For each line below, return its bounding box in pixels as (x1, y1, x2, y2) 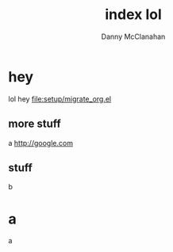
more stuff (8, 117, 61, 131)
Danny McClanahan (101, 32, 166, 41)
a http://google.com (8, 138, 74, 147)
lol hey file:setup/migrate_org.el (8, 94, 112, 104)
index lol (104, 6, 162, 24)
